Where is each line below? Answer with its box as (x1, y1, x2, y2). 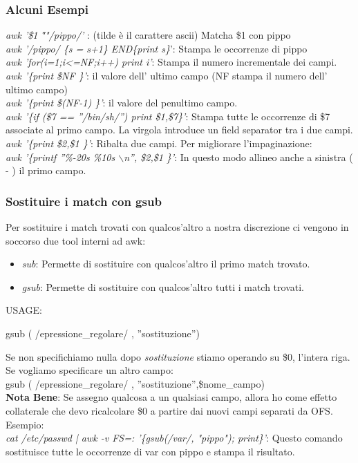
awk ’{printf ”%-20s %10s (6, 149, 115, 164)
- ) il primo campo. (6, 163, 86, 178)
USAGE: (6, 303, 42, 317)
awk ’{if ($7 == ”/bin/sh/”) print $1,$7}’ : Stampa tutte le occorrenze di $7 (6, 108, 330, 123)
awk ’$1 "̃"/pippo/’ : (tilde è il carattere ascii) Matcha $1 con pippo (6, 28, 291, 42)
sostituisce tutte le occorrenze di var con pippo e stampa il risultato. (6, 444, 295, 458)
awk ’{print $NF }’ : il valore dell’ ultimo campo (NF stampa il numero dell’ (6, 68, 328, 82)
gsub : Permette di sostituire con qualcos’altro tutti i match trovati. (21, 279, 304, 294)
